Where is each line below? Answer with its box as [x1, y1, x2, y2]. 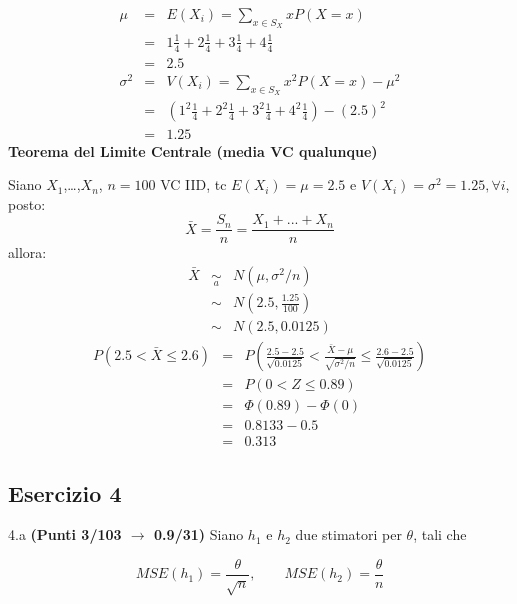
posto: [8, 193, 46, 214]
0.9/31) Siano [154, 524, 244, 545]
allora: [8, 242, 47, 263]
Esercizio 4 [8, 477, 122, 508]
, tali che [413, 524, 467, 545]
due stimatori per [295, 524, 402, 545]
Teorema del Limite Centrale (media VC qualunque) [8, 140, 378, 161]
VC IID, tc [160, 174, 227, 195]
